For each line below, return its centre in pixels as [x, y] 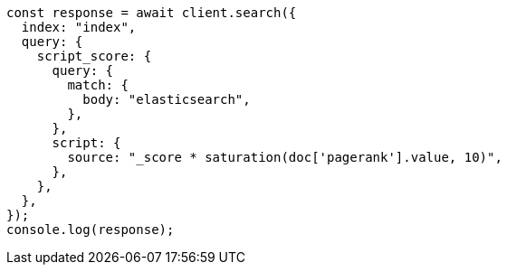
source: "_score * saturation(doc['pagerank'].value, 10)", [285, 157]
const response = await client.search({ [152, 13]
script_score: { [94, 56]
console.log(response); [91, 230]
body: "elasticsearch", [167, 99]
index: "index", [79, 27]
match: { [98, 85]
